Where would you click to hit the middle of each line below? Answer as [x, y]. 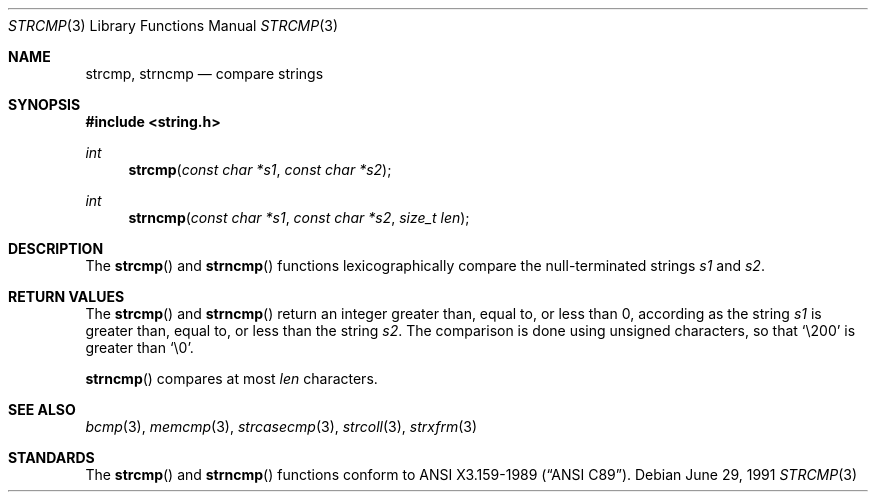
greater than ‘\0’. [139, 347]
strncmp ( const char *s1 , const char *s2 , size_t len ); [299, 217]
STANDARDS [51, 457]
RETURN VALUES [66, 296]
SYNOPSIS [44, 104]
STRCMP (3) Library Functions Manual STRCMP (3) [173, 25]
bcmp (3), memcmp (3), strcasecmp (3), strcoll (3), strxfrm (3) [281, 426]
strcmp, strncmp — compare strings [204, 73]
